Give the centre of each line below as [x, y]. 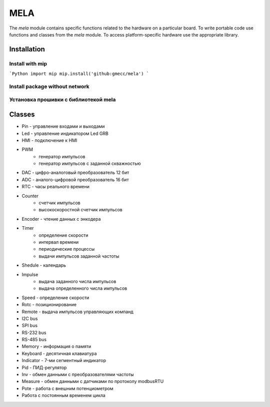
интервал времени [59, 242]
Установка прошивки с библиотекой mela [62, 100]
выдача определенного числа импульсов [83, 288]
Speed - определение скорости [55, 298]
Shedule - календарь [44, 265]
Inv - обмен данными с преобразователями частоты [78, 375]
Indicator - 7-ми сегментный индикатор [64, 361]
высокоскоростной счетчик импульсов [80, 210]
